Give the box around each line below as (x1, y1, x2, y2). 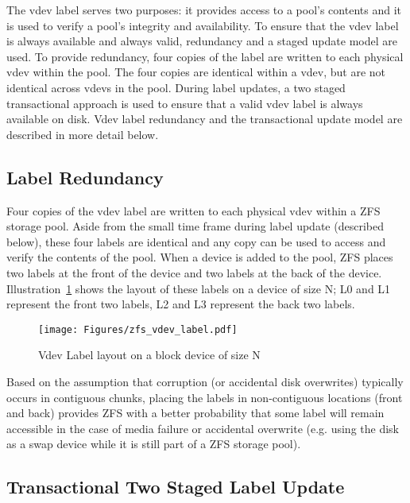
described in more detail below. (6, 126, 159, 142)
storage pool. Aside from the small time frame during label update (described (6, 218, 384, 234)
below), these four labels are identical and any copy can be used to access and (6, 233, 386, 250)
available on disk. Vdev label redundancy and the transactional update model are (6, 110, 403, 127)
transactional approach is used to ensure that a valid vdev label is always (6, 95, 363, 111)
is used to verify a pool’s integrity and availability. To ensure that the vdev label (6, 17, 399, 33)
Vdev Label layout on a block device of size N (38, 346, 261, 363)
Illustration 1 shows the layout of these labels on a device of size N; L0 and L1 (6, 280, 391, 296)
